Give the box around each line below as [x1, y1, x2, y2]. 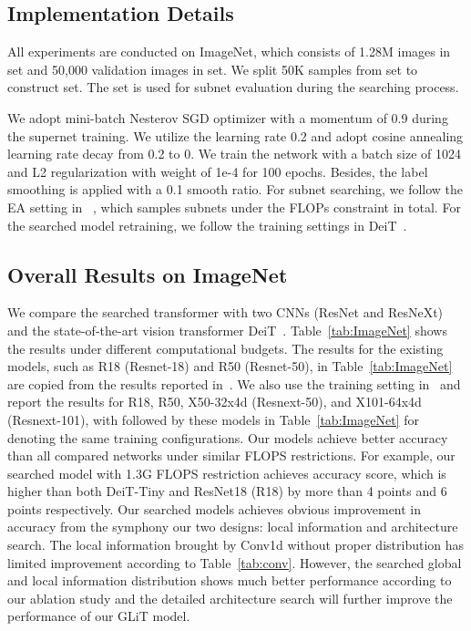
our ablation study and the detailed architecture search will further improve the [7, 588, 453, 607]
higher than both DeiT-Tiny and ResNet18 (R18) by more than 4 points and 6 [7, 481, 447, 501]
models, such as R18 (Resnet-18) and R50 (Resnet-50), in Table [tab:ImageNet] [7, 357, 453, 376]
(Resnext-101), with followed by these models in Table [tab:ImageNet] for [7, 409, 419, 429]
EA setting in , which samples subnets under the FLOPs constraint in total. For [7, 197, 461, 216]
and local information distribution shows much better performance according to [7, 571, 452, 590]
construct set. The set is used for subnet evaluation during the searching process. [7, 78, 459, 97]
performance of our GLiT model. [7, 606, 190, 626]
